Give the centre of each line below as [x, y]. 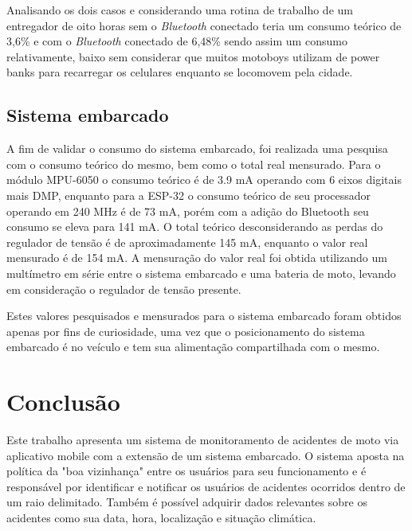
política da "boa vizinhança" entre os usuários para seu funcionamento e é [186, 471]
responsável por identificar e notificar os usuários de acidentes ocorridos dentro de [206, 486]
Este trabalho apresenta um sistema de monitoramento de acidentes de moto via [203, 440]
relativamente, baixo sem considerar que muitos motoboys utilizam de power [193, 56]
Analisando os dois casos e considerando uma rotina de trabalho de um [180, 10]
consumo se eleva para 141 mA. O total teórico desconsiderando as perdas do [195, 226]
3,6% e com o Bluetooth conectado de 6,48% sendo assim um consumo [177, 41]
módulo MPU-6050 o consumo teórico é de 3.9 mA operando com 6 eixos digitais [204, 180]
